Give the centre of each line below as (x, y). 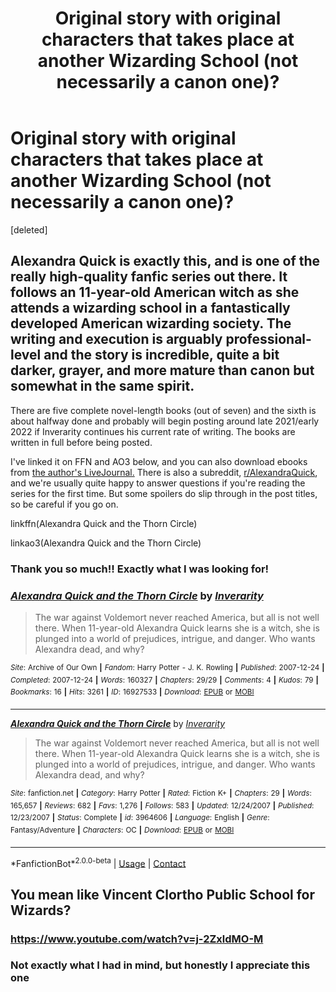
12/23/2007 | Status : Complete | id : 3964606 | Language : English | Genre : (140, 818)
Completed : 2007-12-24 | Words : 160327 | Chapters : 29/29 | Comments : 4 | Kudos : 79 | (164, 680)
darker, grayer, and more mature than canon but (162, 370)
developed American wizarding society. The (151, 323)
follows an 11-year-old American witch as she (155, 292)
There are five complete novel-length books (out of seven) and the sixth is (163, 410)
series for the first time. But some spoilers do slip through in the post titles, (164, 493)
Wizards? (41, 910)
